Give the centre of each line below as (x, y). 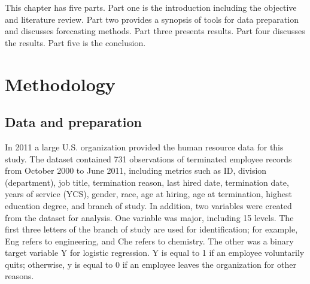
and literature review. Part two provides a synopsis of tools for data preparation (152, 19)
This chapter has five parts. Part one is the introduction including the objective (151, 7)
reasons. (19, 276)
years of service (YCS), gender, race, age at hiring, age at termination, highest (148, 194)
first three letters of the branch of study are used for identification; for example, (151, 229)
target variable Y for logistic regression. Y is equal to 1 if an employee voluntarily (155, 253)
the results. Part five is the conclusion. (75, 42)
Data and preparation (73, 122)
